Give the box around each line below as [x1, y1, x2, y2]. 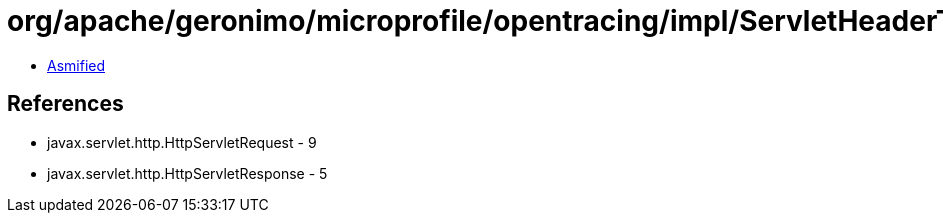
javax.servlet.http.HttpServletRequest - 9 [47, 133, 317, 151]
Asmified [47, 56, 106, 74]
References [7, 91, 124, 117]
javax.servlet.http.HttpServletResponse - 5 [47, 164, 328, 182]
